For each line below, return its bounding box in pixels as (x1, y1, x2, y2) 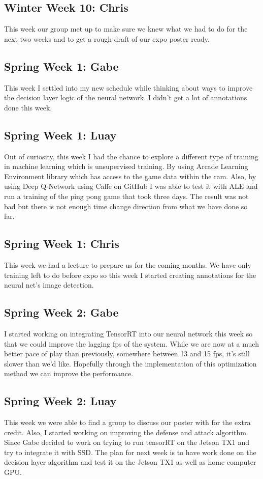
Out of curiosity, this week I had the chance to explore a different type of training (4, 151, 258, 161)
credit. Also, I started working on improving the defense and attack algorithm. (4, 427, 248, 437)
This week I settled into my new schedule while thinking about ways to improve (4, 82, 253, 93)
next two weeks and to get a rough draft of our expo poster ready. (4, 33, 210, 44)
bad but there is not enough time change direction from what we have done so (4, 201, 248, 211)
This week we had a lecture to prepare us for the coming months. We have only (4, 259, 251, 270)
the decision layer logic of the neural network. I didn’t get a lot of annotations (4, 92, 247, 103)
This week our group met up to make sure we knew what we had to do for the (4, 23, 248, 34)
